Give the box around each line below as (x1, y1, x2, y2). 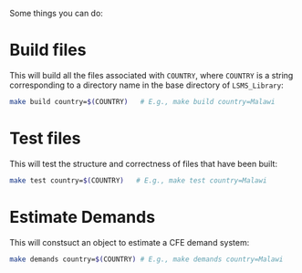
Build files (9, 40, 87, 60)
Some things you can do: (9, 8, 103, 18)
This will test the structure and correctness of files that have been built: (9, 158, 278, 169)
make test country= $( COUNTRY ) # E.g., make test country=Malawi (9, 175, 267, 185)
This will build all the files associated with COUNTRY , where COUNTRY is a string (9, 69, 294, 80)
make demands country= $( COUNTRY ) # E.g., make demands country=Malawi (9, 255, 284, 264)
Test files (9, 128, 81, 149)
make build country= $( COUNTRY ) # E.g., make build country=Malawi (9, 97, 276, 106)
